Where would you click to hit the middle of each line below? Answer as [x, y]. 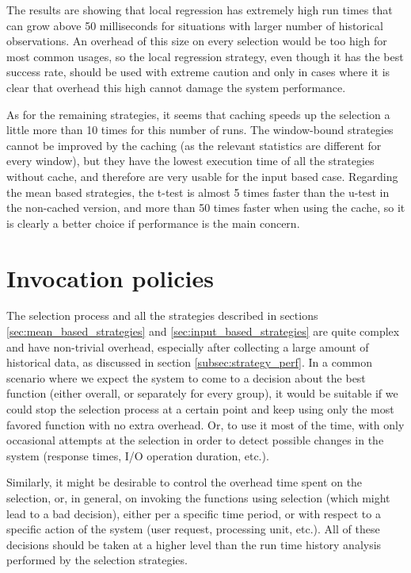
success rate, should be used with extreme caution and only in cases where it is [198, 72]
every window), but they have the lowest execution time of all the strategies [190, 161]
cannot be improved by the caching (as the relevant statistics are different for [194, 145]
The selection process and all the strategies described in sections [162, 315]
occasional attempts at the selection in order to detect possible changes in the [195, 440]
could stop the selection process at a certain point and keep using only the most [200, 409]
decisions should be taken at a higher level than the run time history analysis [194, 544]
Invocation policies [110, 277]
